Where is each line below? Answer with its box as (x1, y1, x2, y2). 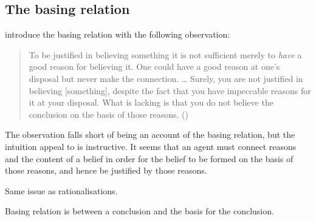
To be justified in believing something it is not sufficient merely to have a (29, 48, 302, 61)
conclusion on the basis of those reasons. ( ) (29, 107, 189, 120)
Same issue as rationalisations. (5, 184, 118, 197)
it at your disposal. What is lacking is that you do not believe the (29, 96, 273, 109)
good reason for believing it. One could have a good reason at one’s (29, 60, 280, 73)
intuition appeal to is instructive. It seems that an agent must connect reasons (5, 140, 297, 152)
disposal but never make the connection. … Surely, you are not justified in (29, 72, 303, 84)
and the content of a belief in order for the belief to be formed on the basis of (5, 152, 294, 165)
